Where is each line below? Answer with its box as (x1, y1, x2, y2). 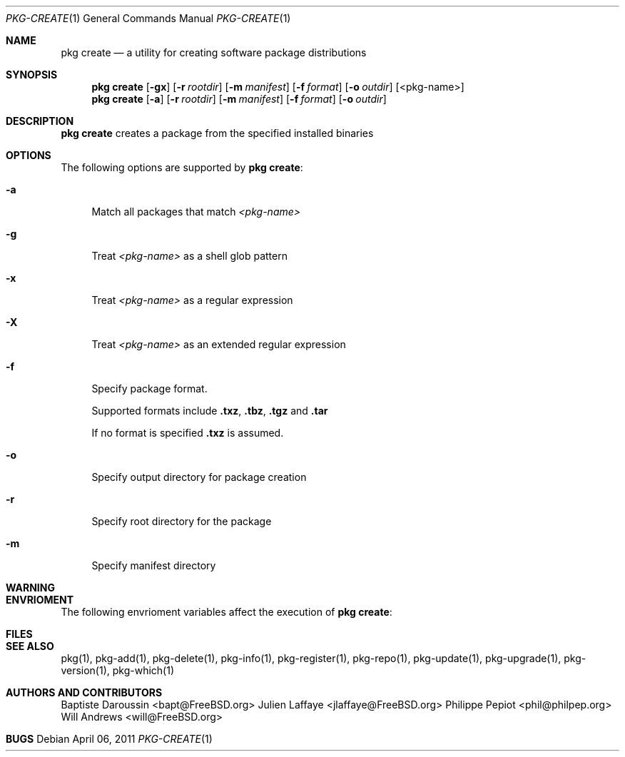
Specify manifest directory (91, 559, 216, 571)
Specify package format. (91, 382, 208, 395)
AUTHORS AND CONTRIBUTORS (6, 686, 163, 698)
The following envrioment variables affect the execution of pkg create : (61, 606, 392, 618)
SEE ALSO (6, 640, 54, 652)
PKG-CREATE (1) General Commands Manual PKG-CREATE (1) (6, 12, 291, 24)
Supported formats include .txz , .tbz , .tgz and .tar (91, 405, 328, 417)
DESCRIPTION (6, 115, 74, 127)
